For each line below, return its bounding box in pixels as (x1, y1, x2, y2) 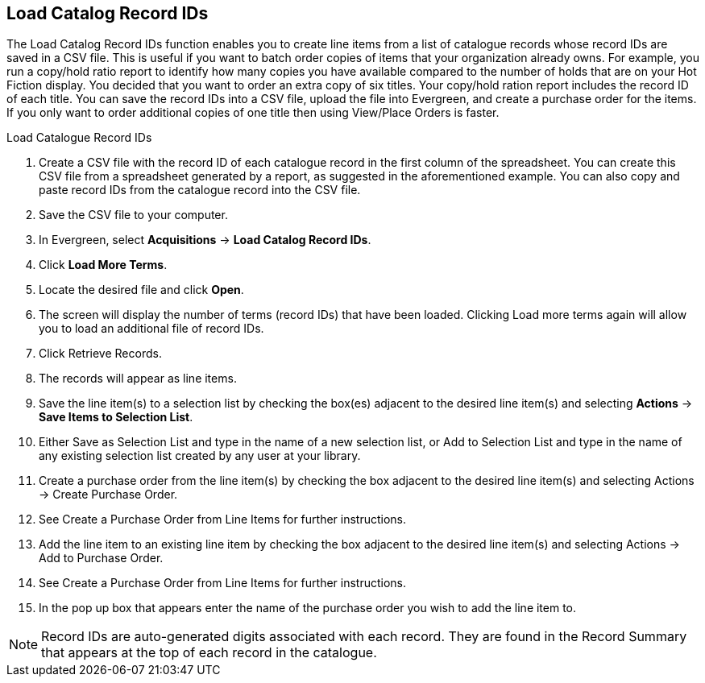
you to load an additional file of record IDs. (39, 321, 264, 336)
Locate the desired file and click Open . (39, 283, 244, 297)
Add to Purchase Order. (39, 551, 164, 565)
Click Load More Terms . (39, 258, 168, 272)
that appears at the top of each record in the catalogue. (41, 644, 377, 661)
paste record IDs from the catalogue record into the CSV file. (39, 183, 361, 197)
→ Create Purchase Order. (39, 487, 178, 502)
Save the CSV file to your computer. (39, 208, 228, 222)
